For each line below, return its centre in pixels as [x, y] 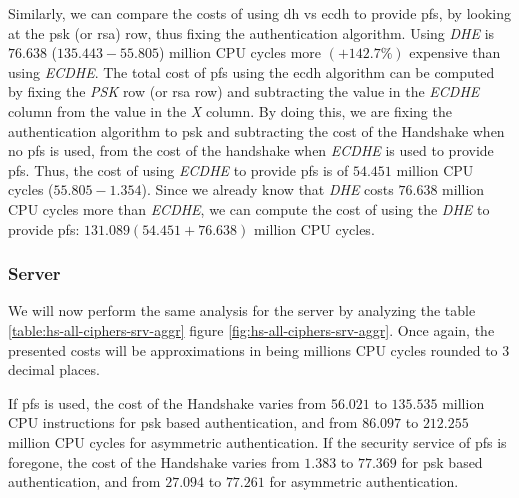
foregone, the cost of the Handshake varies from [154, 461]
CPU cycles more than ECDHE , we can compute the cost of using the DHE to [249, 208]
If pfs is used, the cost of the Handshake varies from [167, 402]
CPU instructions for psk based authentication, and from [183, 422]
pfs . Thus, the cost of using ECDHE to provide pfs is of [178, 169]
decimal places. [54, 369]
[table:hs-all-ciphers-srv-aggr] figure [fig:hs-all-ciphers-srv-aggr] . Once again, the [251, 329]
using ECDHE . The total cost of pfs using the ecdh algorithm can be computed [251, 71]
